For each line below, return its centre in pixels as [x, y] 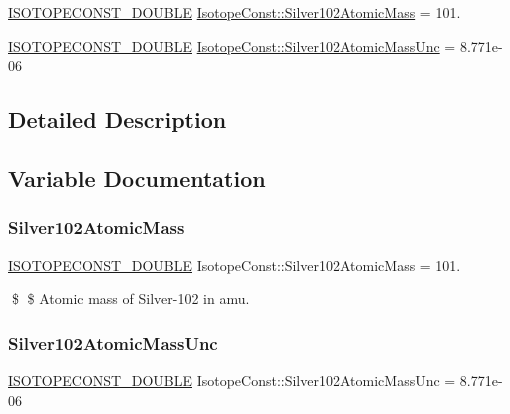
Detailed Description [117, 119]
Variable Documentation [137, 177]
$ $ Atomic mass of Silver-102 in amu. [130, 298]
